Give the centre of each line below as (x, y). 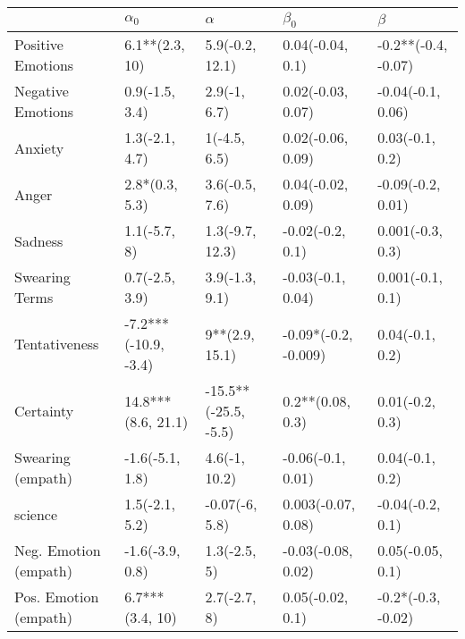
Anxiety (39, 147)
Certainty (44, 411)
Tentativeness (57, 344)
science (36, 514)
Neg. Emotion (58, 551)
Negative (42, 91)
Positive (39, 45)
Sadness (39, 240)
